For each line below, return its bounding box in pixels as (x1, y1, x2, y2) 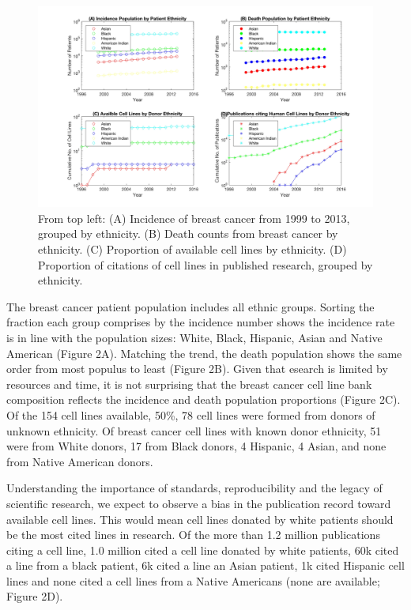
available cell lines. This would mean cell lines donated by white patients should (6, 510, 394, 527)
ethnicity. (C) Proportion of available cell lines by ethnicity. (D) (38, 241, 347, 258)
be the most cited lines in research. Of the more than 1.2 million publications (6, 526, 380, 543)
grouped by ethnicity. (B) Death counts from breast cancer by (38, 225, 338, 242)
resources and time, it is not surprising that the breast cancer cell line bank (6, 375, 372, 392)
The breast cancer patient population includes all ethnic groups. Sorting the (6, 298, 375, 314)
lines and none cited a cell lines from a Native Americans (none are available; (6, 572, 380, 589)
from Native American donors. (6, 453, 153, 469)
